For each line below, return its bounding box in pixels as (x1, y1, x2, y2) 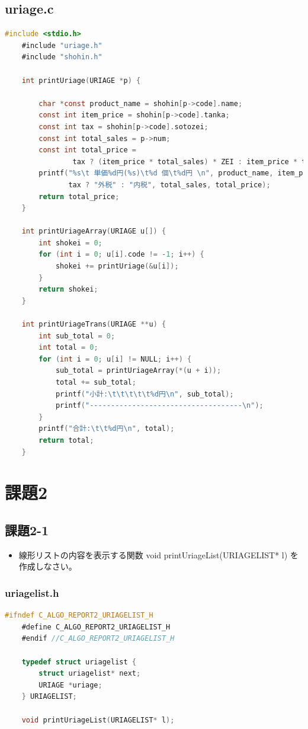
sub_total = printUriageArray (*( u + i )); (55, 366, 222, 375)
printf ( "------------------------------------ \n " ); (55, 401, 264, 410)
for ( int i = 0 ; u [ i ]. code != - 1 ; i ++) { (38, 250, 204, 259)
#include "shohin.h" (21, 53, 102, 62)
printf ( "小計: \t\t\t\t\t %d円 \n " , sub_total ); (55, 389, 234, 398)
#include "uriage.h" (21, 41, 102, 50)
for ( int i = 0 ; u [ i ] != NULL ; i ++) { (38, 354, 192, 363)
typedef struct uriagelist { (21, 657, 136, 666)
